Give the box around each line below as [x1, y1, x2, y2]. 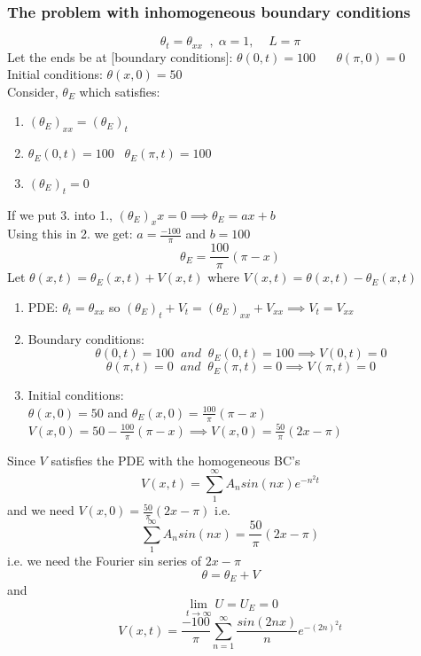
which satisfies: [79, 82, 160, 100]
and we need [7, 501, 74, 519]
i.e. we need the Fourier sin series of [7, 551, 202, 570]
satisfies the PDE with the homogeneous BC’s [51, 450, 300, 469]
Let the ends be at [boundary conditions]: [7, 47, 233, 66]
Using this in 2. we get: [7, 224, 133, 243]
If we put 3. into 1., [7, 205, 113, 223]
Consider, [7, 82, 58, 100]
